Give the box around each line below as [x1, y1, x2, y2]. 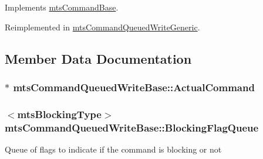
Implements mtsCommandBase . [5, 1, 119, 13]
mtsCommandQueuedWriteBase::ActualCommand [13, 79, 255, 94]
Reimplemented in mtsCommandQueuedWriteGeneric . [5, 20, 200, 33]
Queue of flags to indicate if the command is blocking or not [5, 143, 222, 155]
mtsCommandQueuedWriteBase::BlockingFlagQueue [5, 120, 259, 134]
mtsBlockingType [17, 106, 102, 121]
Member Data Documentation [5, 49, 192, 67]
